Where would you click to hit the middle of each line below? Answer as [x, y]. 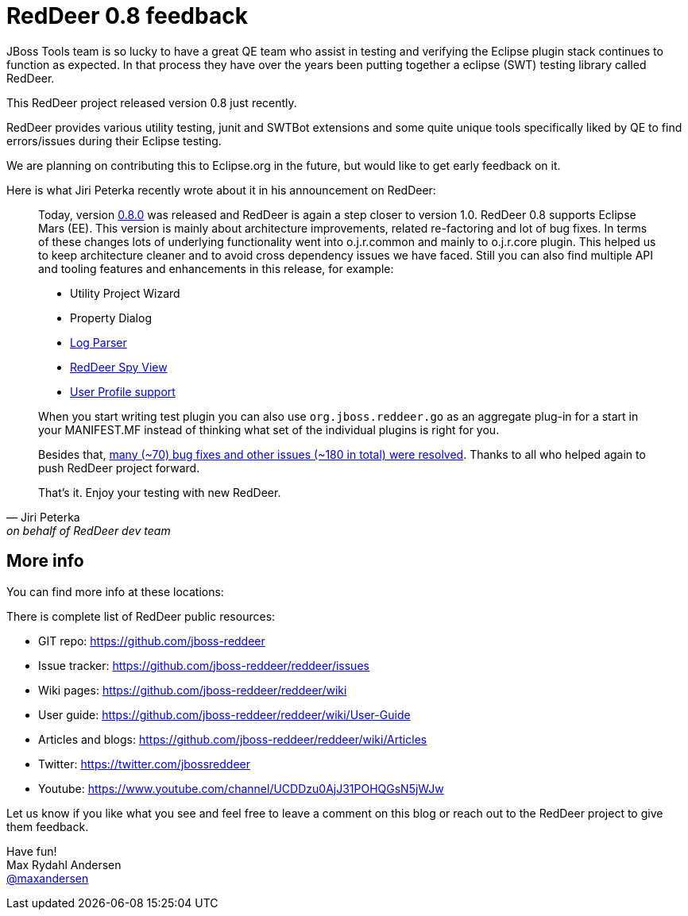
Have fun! [32, 851]
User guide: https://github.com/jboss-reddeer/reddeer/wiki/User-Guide [224, 714]
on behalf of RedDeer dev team [89, 530]
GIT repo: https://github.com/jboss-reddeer [152, 641]
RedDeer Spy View [119, 367]
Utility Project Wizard [125, 293]
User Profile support [123, 391]
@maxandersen [48, 878]
